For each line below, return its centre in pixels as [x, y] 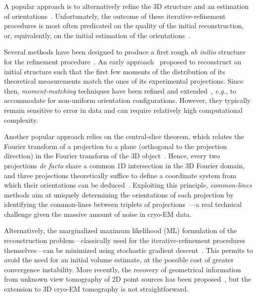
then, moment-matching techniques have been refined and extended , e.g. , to [120, 90]
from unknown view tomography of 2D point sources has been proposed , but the [128, 279]
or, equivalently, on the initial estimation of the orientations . [97, 35]
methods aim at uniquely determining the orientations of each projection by [119, 194]
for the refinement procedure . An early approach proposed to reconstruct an [123, 61]
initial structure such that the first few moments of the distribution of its [115, 71]
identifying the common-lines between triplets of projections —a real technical [123, 204]
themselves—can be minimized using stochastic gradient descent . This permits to [128, 250]
